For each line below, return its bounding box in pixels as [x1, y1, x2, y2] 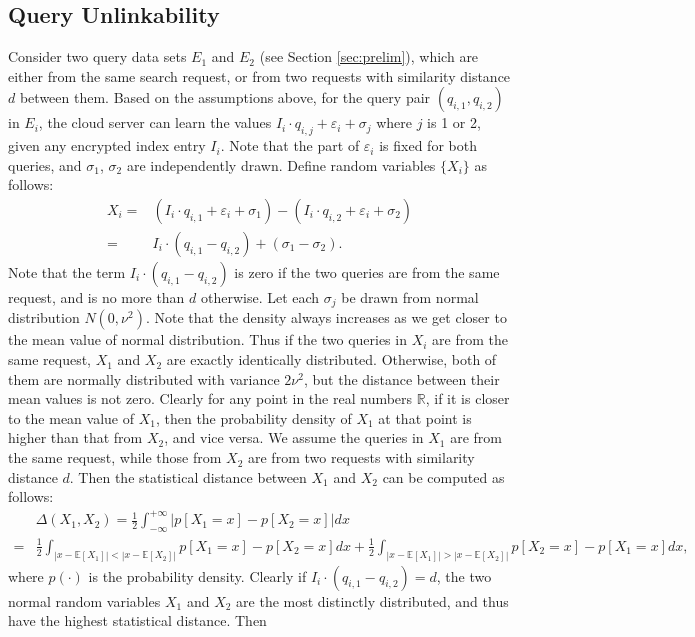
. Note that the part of [220, 135, 360, 156]
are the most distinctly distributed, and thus [236, 590, 509, 611]
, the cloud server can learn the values [38, 112, 272, 133]
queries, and [8, 154, 82, 175]
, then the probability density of [155, 407, 352, 428]
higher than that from [8, 427, 143, 448]
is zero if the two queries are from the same [234, 262, 500, 283]
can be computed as [382, 466, 505, 487]
